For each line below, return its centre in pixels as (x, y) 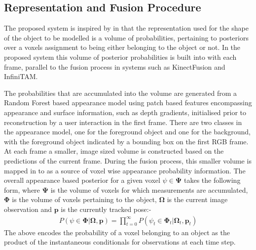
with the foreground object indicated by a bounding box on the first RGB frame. (126, 141)
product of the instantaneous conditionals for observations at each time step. (120, 242)
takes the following (212, 180)
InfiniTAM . (21, 76)
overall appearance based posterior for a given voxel (82, 180)
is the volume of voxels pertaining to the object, (84, 199)
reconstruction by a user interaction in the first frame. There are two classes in (123, 122)
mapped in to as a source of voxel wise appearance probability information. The (125, 170)
